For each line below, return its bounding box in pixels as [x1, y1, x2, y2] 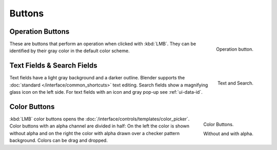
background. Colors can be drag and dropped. [9, 137, 108, 143]
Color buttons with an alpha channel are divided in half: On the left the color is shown [9, 123, 190, 129]
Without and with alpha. [203, 131, 253, 137]
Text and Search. [217, 80, 253, 87]
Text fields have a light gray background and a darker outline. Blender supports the [9, 75, 185, 81]
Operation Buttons [9, 27, 70, 36]
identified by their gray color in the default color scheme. [9, 48, 130, 54]
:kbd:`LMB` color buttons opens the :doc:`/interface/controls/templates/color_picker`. [9, 116, 190, 122]
